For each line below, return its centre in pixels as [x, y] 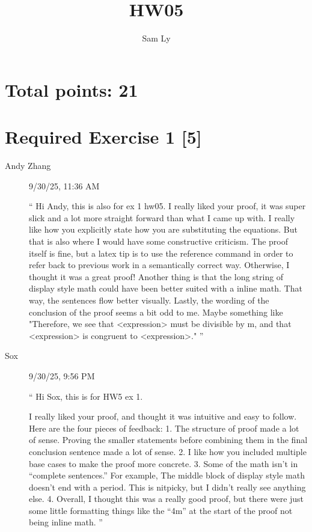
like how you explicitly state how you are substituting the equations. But [163, 229]
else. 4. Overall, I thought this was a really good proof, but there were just [167, 499]
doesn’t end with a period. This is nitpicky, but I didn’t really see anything [167, 487]
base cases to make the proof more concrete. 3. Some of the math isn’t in [164, 463]
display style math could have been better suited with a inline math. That [166, 288]
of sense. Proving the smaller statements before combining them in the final [168, 440]
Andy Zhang [28, 166]
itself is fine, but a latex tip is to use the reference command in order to [161, 253]
